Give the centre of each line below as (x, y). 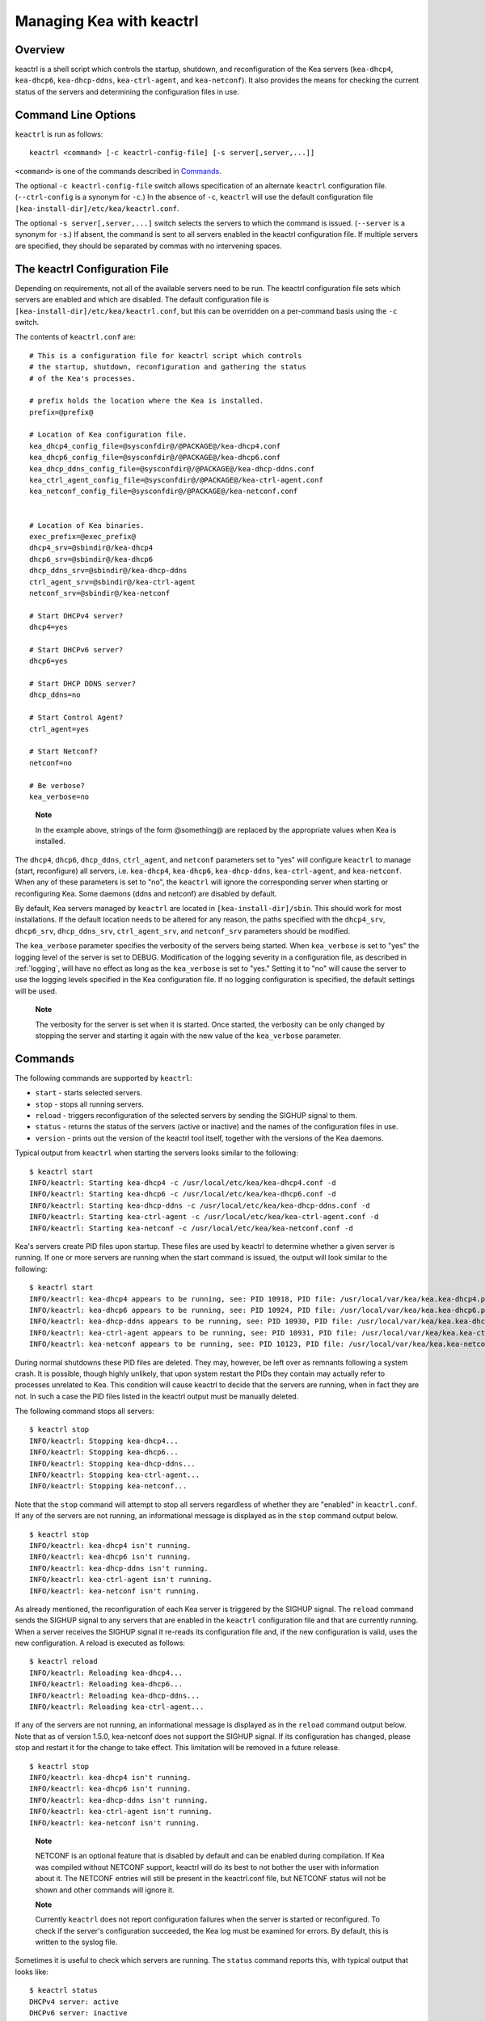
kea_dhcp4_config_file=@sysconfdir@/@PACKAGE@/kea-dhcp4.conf (155, 446)
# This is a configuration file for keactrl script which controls (166, 355)
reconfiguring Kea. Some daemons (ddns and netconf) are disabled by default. (146, 893)
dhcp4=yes (48, 627)
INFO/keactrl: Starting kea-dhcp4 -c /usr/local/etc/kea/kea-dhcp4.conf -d (183, 1183)
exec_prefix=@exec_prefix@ (83, 536)
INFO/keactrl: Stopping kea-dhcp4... (104, 1441)
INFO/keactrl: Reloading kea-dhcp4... (106, 1673)
